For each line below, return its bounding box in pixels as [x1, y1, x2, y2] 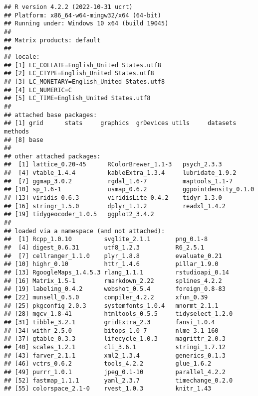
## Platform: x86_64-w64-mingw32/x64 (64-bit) [4, 11, 161, 19]
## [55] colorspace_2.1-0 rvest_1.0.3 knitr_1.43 [4, 385, 212, 393]
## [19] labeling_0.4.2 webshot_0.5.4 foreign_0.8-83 [4, 285, 226, 293]
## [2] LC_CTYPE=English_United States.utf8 [4, 70, 154, 77]
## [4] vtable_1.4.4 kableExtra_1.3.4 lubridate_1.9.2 [4, 169, 237, 177]
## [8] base [4, 136, 43, 143]
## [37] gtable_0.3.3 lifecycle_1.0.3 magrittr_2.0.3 [4, 335, 226, 343]
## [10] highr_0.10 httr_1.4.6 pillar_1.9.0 [4, 261, 219, 268]
